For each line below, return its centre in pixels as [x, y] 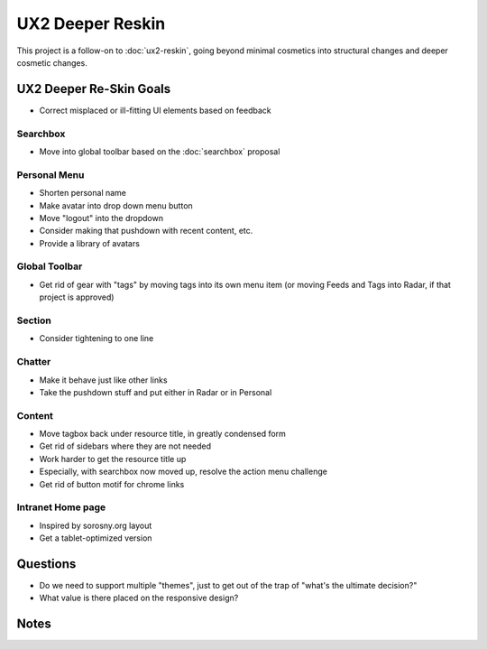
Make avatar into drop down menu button [116, 205]
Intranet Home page [61, 507]
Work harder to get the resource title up [113, 459]
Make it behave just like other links [103, 380]
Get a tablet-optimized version [96, 538]
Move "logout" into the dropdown [101, 218]
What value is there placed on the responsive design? [139, 598]
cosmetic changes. [52, 62]
